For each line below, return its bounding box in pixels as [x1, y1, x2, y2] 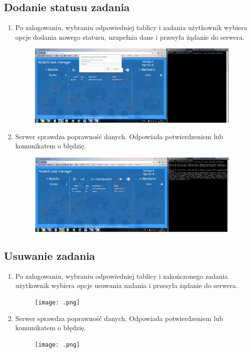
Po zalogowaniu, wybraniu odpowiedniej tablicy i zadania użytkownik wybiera [15, 22, 248, 32]
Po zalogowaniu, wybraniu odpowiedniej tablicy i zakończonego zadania [15, 271, 228, 281]
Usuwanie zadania [4, 248, 95, 263]
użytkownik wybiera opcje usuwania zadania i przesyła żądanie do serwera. [15, 280, 238, 290]
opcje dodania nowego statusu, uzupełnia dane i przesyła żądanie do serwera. [15, 32, 245, 42]
